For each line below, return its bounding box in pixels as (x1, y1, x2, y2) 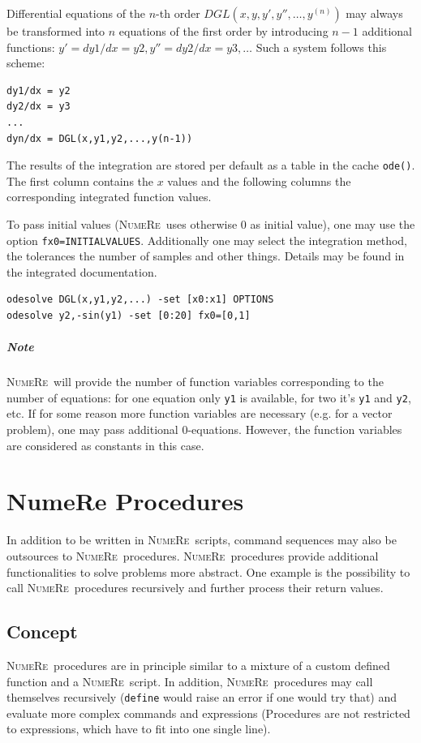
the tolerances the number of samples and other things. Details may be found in (6, 247, 405, 264)
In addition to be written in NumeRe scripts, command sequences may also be (6, 531, 397, 548)
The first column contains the (6, 172, 154, 189)
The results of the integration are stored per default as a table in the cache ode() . (6, 157, 415, 174)
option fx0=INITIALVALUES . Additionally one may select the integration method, (6, 231, 408, 248)
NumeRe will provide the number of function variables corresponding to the (6, 373, 384, 390)
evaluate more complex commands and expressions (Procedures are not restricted (6, 704, 410, 721)
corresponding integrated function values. (6, 188, 212, 205)
